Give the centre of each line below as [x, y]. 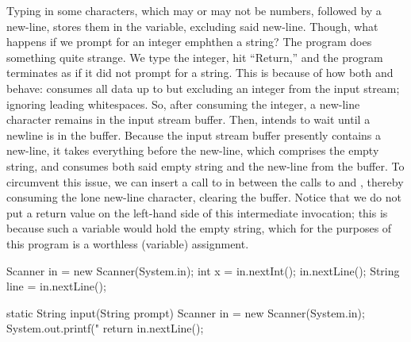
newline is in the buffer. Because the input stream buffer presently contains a [194, 134]
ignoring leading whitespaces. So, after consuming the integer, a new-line [183, 104]
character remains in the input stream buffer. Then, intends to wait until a [188, 119]
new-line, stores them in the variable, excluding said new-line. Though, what [192, 26]
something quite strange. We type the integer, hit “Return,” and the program [195, 57]
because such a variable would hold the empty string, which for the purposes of [199, 228]
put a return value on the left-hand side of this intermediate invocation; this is [197, 212]
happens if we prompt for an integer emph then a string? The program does [189, 42]
